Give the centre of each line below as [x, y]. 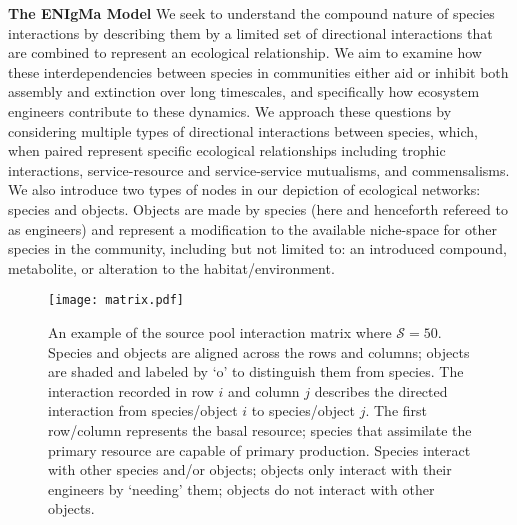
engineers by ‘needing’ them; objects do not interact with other [241, 488]
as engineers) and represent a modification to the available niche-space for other [252, 228]
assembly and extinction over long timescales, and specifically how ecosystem [244, 91]
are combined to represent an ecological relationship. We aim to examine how [245, 52]
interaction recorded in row [131, 390]
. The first [396, 410]
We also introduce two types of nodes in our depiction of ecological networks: [244, 189]
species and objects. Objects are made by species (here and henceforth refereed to [258, 208]
